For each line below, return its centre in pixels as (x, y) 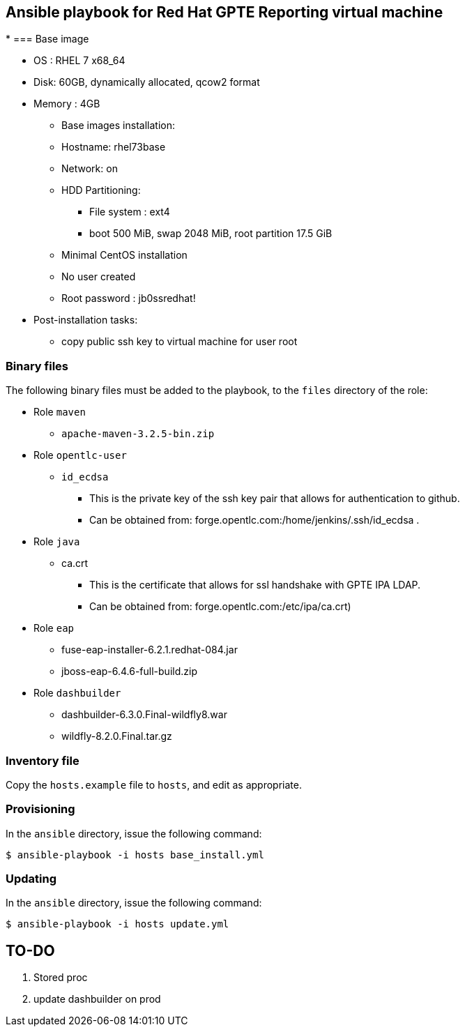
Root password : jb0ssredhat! (129, 298)
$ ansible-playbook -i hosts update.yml (117, 924)
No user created (99, 277)
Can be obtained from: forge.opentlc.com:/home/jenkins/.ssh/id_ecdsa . (254, 520)
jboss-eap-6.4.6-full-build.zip (129, 671)
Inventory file (43, 760)
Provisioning (40, 809)
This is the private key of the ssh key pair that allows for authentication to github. (275, 499)
